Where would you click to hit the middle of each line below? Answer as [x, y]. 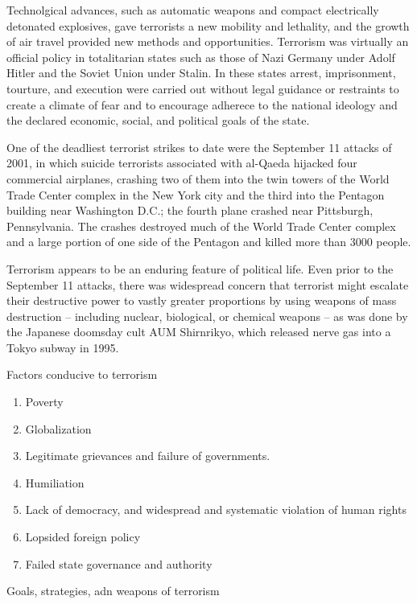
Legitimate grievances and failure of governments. [148, 456]
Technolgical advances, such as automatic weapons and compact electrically [193, 10]
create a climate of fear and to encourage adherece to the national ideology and [202, 104]
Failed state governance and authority [119, 563]
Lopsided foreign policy [83, 537]
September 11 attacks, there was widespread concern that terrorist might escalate [208, 284]
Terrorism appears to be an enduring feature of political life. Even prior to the [200, 268]
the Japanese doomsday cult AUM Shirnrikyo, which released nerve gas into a [199, 332]
